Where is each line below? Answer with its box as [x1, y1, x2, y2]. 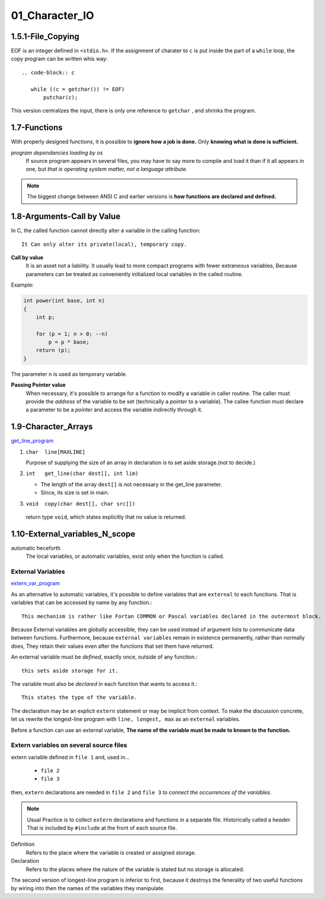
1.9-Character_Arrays [11, 422, 93, 432]
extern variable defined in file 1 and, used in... [11, 753, 130, 760]
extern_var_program [11, 580, 60, 587]
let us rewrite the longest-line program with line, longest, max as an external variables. [11, 715, 241, 723]
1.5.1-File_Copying [11, 31, 79, 41]
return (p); [36, 347, 71, 354]
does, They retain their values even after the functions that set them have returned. [11, 643, 214, 650]
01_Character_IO [11, 9, 94, 22]
